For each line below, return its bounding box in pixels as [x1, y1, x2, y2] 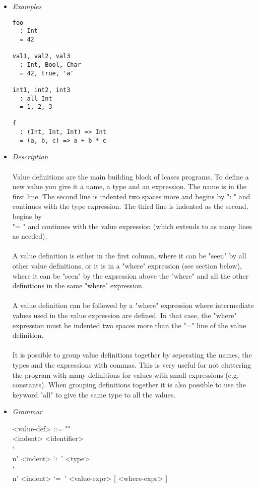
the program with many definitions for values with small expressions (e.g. [12, 369, 239, 380]
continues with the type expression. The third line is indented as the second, [12, 201, 248, 211]
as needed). [12, 231, 47, 241]
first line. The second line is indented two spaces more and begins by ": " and [12, 191, 250, 201]
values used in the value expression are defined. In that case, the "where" [12, 309, 237, 320]
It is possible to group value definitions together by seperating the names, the [12, 349, 252, 360]
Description [12, 151, 48, 162]
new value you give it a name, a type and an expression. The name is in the [12, 181, 246, 192]
